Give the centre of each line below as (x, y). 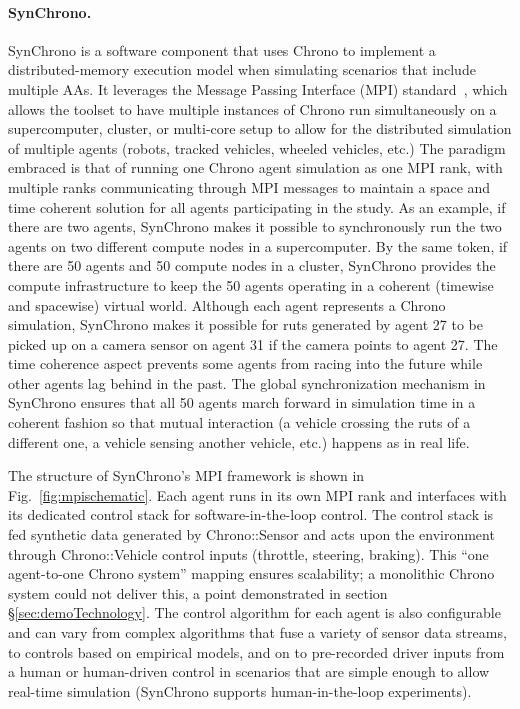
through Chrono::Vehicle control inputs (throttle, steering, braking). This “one (248, 553)
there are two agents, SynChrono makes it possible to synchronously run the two (255, 226)
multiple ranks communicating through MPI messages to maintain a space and (249, 186)
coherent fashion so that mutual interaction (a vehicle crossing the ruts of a (239, 422)
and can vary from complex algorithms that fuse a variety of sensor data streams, (257, 632)
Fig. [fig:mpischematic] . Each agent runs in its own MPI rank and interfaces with (257, 494)
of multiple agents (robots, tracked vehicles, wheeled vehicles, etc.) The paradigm (257, 147)
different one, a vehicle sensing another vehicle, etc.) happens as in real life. (239, 441)
